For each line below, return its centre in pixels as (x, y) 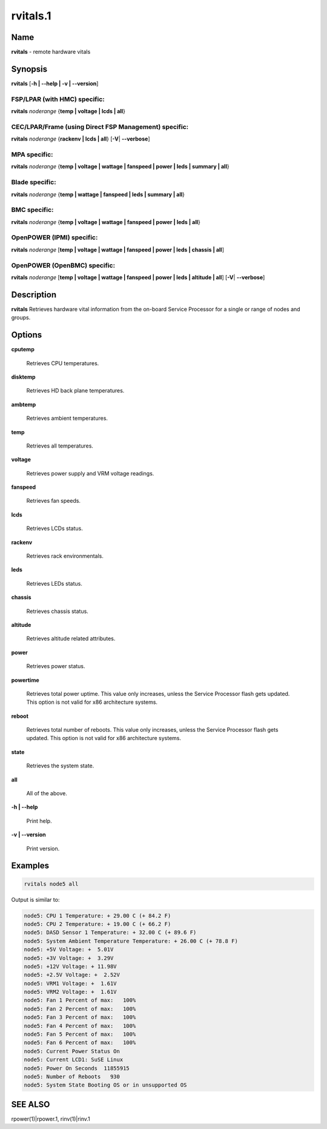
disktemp (23, 377)
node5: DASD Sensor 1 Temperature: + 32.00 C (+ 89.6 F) (110, 932)
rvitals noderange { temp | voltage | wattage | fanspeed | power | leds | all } (106, 222)
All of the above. (47, 793)
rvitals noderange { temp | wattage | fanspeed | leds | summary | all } (98, 194)
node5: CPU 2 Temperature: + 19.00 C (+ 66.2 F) (97, 924)
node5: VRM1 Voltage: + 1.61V (71, 983)
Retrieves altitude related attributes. (71, 638)
